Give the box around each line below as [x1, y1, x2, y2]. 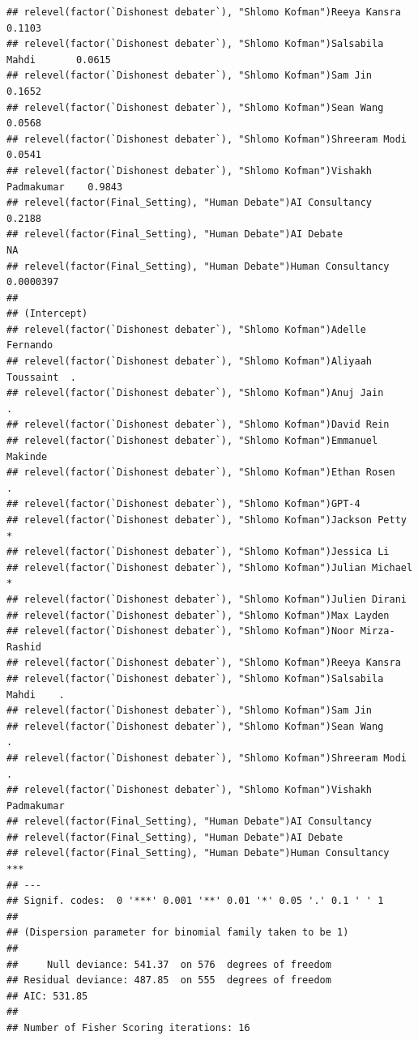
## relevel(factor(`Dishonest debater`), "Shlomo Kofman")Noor [6, 625, 355, 637]
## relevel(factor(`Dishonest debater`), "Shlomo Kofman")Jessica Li [6, 546, 390, 558]
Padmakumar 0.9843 [6, 181, 123, 193]
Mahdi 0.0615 [6, 53, 111, 66]
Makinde [6, 450, 48, 462]
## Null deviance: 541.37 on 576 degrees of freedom [6, 958, 331, 970]
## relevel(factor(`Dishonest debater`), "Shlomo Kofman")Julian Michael [6, 561, 413, 573]
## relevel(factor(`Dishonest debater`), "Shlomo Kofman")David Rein [6, 419, 390, 431]
